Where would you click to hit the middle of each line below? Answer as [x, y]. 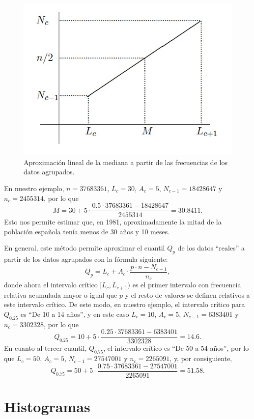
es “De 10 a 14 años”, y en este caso [75, 314]
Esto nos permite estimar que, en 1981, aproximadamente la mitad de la [113, 222]
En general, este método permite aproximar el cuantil [85, 248]
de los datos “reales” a [211, 248]
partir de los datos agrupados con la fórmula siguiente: [86, 259]
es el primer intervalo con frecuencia [187, 285]
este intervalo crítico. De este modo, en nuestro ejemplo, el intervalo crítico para [125, 304]
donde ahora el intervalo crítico [51, 285]
